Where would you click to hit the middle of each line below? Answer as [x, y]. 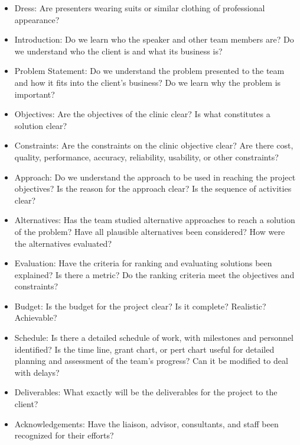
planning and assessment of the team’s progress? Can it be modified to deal [151, 361]
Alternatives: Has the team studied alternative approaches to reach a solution [155, 220]
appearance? [37, 19]
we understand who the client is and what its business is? [118, 51]
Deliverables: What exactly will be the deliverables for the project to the [146, 392]
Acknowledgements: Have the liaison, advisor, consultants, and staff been [146, 423]
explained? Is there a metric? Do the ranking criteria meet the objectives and [154, 274]
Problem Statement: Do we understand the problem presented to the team [149, 71]
